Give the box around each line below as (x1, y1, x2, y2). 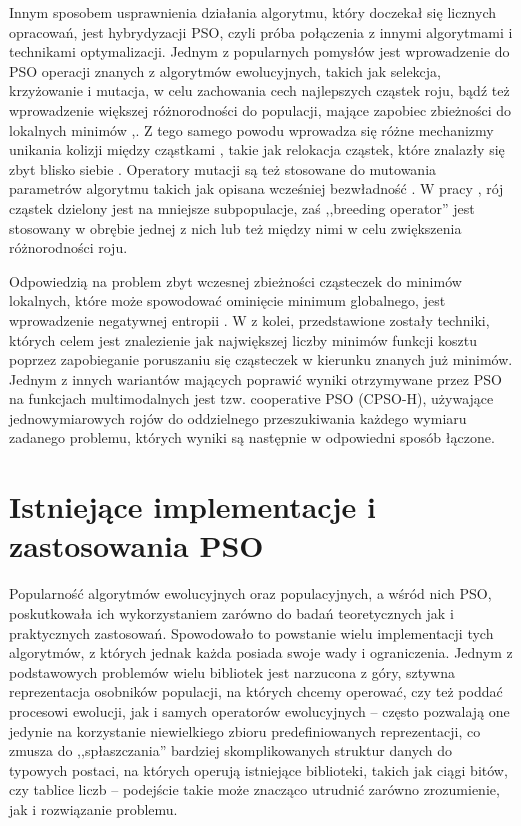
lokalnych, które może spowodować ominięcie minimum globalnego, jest (9, 290, 446, 311)
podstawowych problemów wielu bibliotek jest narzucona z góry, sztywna (9, 661, 456, 682)
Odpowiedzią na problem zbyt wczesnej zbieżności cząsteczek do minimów (9, 270, 462, 291)
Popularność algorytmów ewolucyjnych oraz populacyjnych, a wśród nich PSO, (9, 583, 492, 604)
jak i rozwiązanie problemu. (9, 798, 178, 819)
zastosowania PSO (9, 525, 264, 566)
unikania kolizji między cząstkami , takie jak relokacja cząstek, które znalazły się (9, 139, 505, 160)
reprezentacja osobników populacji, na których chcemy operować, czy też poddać (9, 681, 503, 702)
